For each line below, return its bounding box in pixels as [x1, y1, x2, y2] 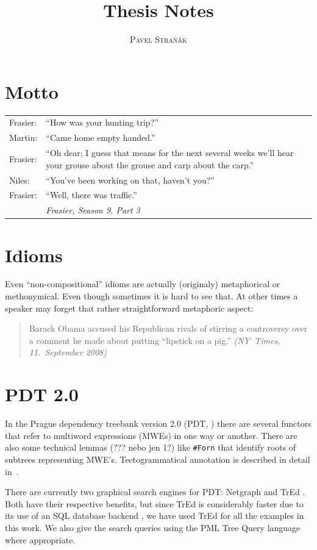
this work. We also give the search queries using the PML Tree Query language [5, 521, 301, 534]
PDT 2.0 [5, 382, 79, 407]
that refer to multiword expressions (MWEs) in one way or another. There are [5, 429, 297, 441]
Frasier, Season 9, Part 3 [46, 204, 140, 216]
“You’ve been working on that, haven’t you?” [46, 173, 215, 186]
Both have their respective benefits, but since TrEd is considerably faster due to [5, 497, 304, 510]
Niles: [9, 173, 30, 186]
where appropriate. [5, 533, 76, 546]
